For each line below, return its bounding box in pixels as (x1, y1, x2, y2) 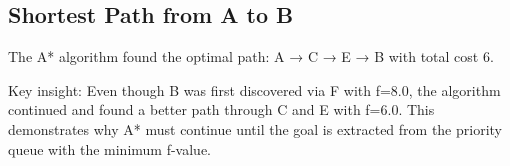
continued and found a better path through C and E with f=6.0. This (8, 99, 435, 120)
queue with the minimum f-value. (8, 138, 211, 159)
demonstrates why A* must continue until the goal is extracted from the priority (8, 118, 502, 139)
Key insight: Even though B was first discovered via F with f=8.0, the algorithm (8, 79, 501, 100)
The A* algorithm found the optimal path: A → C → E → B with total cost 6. (8, 46, 494, 67)
